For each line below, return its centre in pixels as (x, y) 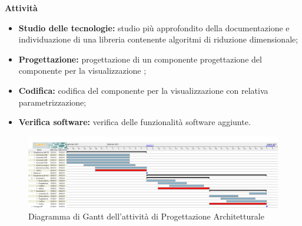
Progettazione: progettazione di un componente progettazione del (140, 59)
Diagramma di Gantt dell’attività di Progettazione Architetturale (146, 216)
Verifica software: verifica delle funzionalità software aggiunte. (135, 122)
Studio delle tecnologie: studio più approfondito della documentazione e (154, 27)
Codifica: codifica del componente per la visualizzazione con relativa (143, 90)
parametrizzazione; (52, 102)
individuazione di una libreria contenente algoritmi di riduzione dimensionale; (158, 39)
